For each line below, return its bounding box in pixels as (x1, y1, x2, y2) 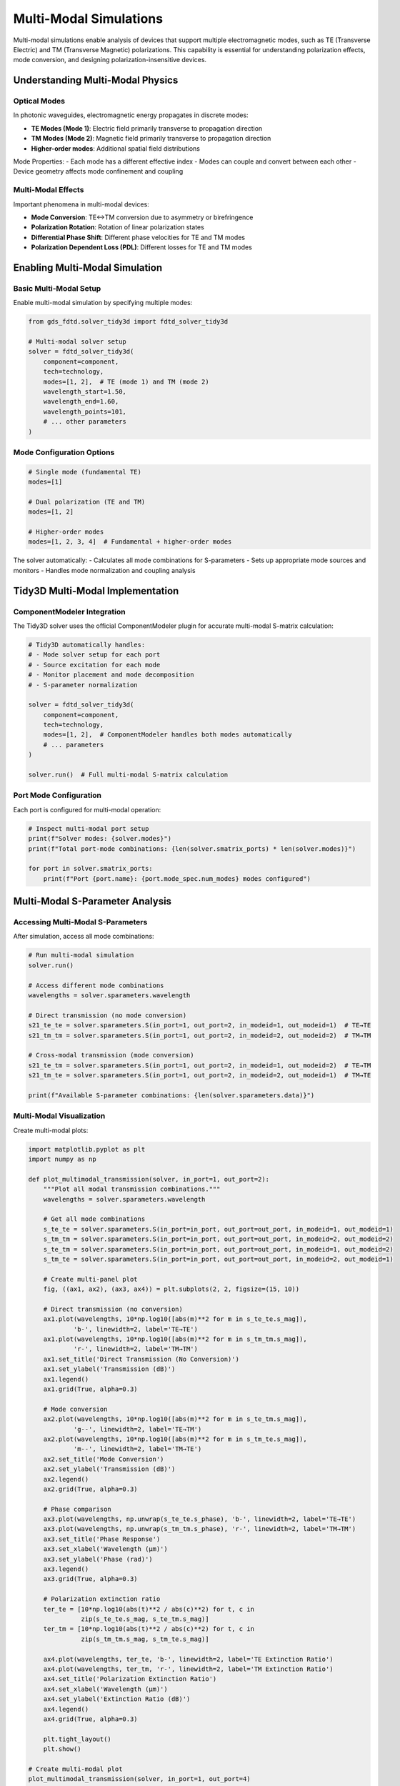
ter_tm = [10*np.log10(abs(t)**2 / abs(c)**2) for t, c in (43, 1625, 255, 1633)
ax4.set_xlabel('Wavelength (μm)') (43, 1685, 168, 1693)
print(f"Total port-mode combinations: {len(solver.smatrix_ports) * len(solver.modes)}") (28, 844, 356, 853)
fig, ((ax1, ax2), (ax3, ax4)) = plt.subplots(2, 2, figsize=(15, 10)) (43, 1285, 300, 1293)
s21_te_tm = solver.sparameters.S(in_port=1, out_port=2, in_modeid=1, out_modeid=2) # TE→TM (28, 1061, 371, 1069)
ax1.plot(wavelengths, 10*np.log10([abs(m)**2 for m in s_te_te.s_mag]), (43, 1315, 307, 1323)
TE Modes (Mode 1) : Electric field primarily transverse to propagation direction (31, 124, 263, 132)
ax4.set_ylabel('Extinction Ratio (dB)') (43, 1695, 191, 1703)
